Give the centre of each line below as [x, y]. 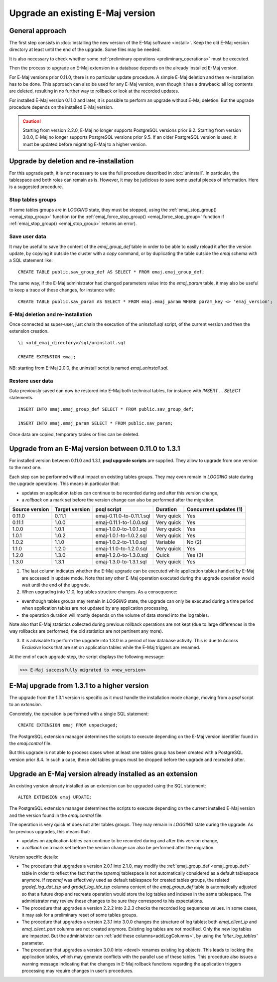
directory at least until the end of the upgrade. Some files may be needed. [85, 49]
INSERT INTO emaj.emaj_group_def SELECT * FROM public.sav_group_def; [106, 409]
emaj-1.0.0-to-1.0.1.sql [121, 529]
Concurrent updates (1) [214, 509]
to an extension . [26, 705]
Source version [31, 509]
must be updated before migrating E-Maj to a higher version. [85, 144]
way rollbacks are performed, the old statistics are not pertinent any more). [86, 631]
